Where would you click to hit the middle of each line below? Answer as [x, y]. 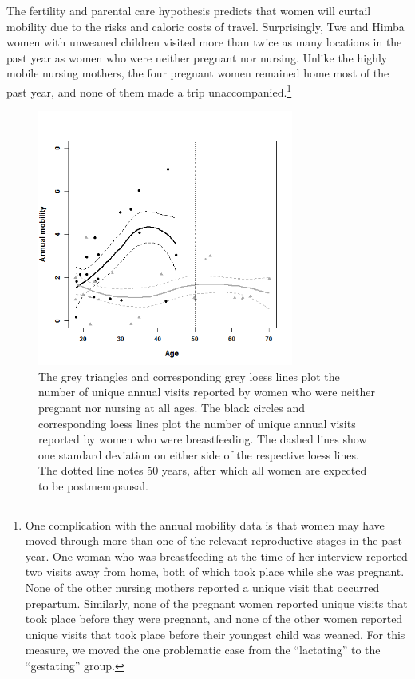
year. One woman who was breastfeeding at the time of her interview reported [216, 556]
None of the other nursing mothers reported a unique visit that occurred [202, 587]
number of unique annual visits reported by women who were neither [207, 392]
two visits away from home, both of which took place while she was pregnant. [215, 572]
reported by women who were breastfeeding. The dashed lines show [203, 439]
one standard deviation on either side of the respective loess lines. [199, 454]
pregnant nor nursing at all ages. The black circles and [172, 407]
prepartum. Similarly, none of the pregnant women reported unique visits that [216, 603]
